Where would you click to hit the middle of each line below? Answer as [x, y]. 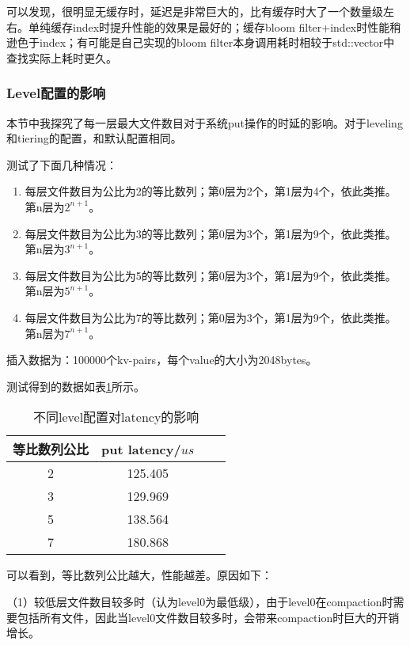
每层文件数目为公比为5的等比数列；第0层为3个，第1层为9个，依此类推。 [211, 275]
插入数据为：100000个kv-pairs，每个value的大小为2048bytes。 [162, 360]
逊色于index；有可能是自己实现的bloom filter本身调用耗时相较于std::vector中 [201, 42]
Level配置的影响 [56, 93]
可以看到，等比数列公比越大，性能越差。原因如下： [139, 575]
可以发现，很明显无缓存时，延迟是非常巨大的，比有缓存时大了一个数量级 [195, 11]
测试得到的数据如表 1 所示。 [76, 386]
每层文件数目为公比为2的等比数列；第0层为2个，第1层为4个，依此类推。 [211, 191]
